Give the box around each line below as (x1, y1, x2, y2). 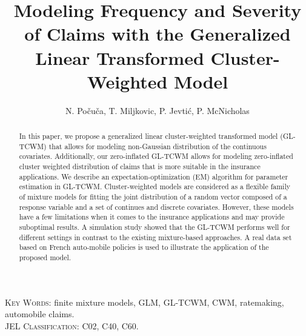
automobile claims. (5, 307, 75, 320)
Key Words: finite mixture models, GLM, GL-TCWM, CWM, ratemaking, (5, 295, 284, 308)
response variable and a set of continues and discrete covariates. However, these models (19, 201, 294, 212)
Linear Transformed (35, 45, 204, 70)
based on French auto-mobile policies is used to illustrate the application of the (19, 242, 269, 252)
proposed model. (19, 252, 72, 262)
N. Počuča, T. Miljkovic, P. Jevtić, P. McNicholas (65, 104, 250, 116)
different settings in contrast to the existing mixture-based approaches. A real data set (19, 232, 292, 242)
